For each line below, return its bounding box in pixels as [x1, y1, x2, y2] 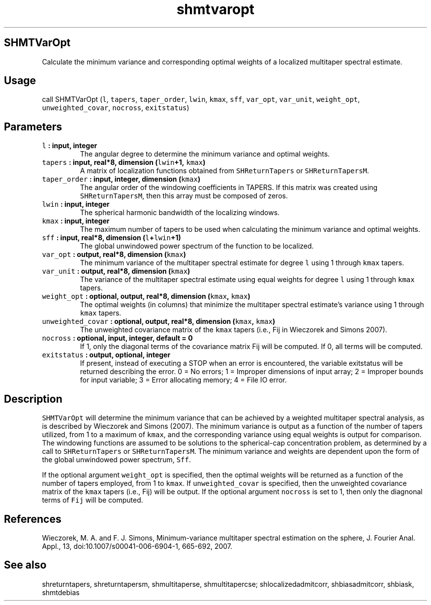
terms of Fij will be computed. [42, 496, 143, 505]
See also [4, 559, 47, 572]
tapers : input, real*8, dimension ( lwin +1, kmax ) [42, 158, 206, 167]
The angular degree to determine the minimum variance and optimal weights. [80, 150, 330, 159]
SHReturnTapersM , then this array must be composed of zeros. [80, 191, 288, 200]
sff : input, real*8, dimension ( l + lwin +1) [42, 233, 181, 242]
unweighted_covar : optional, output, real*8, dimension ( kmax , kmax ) [42, 317, 276, 326]
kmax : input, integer [42, 217, 110, 225]
